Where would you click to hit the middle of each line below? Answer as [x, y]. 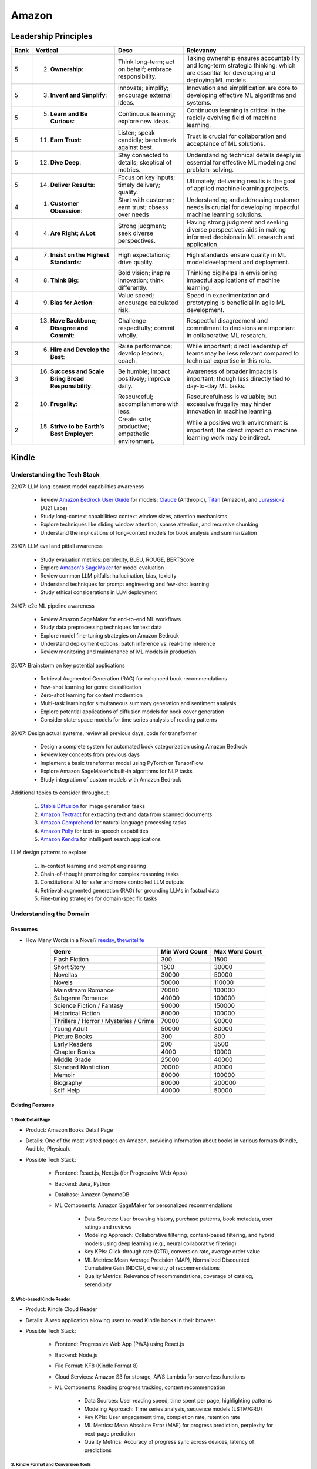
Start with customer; [146, 200]
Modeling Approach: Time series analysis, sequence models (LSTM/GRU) [173, 1409]
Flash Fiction [71, 959]
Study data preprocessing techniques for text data [101, 627]
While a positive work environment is [237, 423]
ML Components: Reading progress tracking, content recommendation [140, 1387]
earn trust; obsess [143, 207]
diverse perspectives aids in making [236, 230]
